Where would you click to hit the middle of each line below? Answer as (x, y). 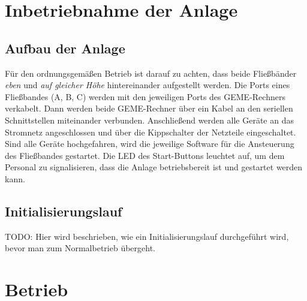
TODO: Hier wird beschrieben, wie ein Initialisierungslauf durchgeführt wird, (147, 236)
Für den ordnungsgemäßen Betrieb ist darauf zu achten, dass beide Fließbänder (151, 73)
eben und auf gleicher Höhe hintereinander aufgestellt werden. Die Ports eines (148, 85)
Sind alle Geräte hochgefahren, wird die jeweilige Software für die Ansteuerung (150, 144)
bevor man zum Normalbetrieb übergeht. (80, 248)
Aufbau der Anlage (65, 48)
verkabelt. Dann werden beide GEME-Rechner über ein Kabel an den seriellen (149, 108)
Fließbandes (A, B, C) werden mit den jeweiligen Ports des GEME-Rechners (145, 96)
